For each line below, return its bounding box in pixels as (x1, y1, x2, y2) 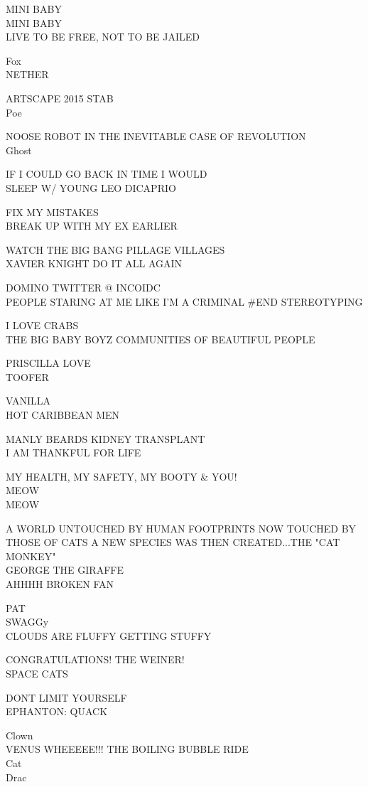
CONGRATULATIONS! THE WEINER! (6, 652, 185, 667)
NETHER (6, 67, 49, 82)
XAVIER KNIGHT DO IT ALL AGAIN (6, 256, 183, 271)
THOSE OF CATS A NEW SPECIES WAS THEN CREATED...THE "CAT (6, 535, 340, 550)
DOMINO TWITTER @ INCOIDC (6, 279, 161, 294)
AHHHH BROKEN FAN (6, 577, 114, 591)
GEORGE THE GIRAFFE (6, 562, 124, 577)
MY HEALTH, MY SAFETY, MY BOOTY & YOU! (6, 469, 237, 483)
